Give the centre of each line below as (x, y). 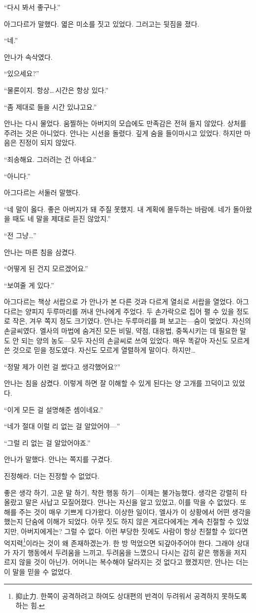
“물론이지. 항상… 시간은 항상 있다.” (56, 90)
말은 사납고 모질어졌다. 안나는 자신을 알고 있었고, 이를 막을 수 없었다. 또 (136, 502)
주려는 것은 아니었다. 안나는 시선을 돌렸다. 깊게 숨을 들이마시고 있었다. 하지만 (123, 133)
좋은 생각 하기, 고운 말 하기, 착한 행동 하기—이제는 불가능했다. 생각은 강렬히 (121, 492)
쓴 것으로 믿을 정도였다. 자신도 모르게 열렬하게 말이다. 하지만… (100, 350)
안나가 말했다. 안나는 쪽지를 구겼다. (58, 459)
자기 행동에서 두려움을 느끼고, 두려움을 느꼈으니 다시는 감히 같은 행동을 (122, 552)
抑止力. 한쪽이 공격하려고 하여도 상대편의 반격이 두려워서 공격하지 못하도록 (131, 595)
